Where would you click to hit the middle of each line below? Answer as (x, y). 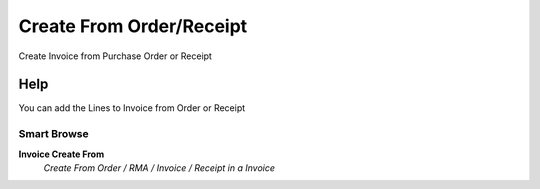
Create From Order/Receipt (133, 26)
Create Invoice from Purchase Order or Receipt (115, 56)
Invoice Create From (61, 154)
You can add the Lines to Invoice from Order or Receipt (132, 108)
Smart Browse (53, 134)
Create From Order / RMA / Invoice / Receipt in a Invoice (159, 167)
